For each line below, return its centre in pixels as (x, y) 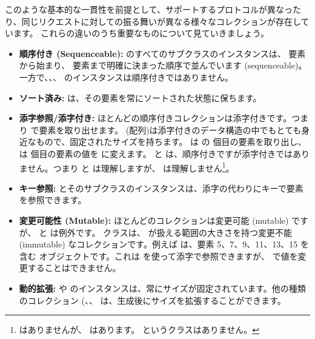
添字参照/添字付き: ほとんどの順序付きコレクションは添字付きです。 (155, 118)
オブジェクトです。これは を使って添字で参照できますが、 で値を (168, 256)
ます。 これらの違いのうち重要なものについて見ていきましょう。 (141, 33)
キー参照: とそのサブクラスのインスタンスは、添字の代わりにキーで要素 (161, 188)
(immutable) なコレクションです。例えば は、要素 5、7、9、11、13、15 (158, 244)
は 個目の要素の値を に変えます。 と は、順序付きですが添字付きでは (156, 153)
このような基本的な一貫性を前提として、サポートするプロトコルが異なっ (149, 9)
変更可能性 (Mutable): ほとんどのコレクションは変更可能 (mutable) (154, 220)
